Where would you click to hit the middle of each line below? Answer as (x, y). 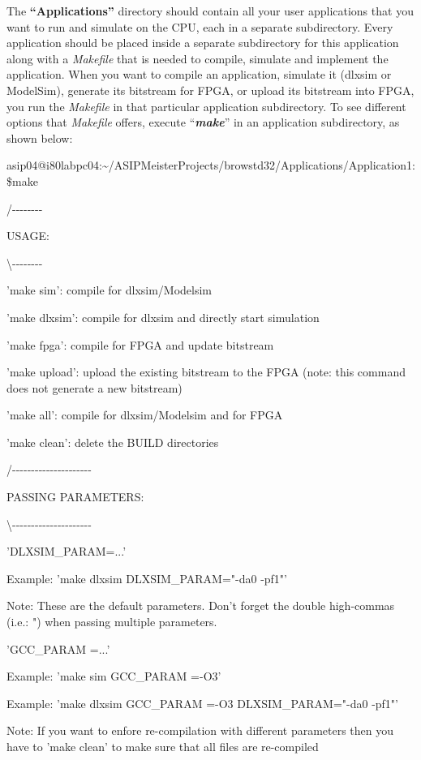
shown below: (40, 137)
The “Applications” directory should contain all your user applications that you (210, 11)
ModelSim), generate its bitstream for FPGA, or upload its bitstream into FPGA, (210, 90)
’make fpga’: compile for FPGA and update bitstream (140, 344)
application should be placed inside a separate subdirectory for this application (203, 43)
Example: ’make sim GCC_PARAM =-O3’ (114, 676)
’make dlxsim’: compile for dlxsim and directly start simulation (163, 317)
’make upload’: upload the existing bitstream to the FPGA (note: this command (206, 372)
